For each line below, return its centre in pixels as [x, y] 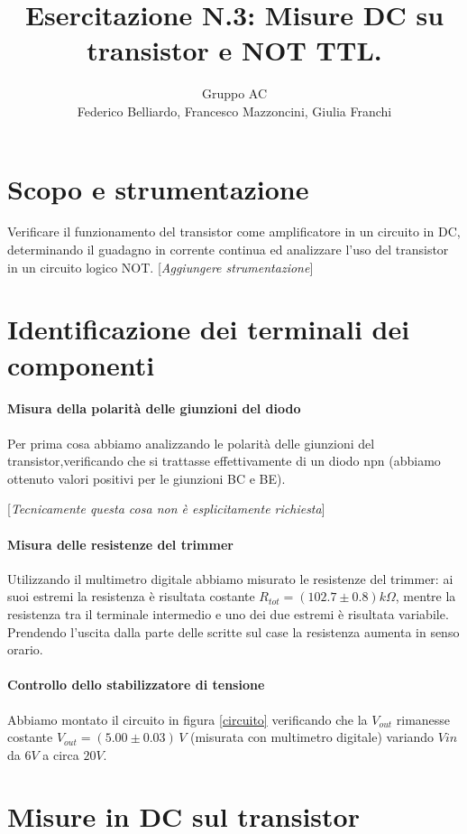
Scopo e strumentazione [158, 188]
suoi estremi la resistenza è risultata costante [131, 596]
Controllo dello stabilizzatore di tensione [136, 685]
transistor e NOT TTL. [234, 50]
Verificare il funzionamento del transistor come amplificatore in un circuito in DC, [234, 232]
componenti [81, 364]
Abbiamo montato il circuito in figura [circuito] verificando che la [188, 719]
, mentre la [426, 596]
